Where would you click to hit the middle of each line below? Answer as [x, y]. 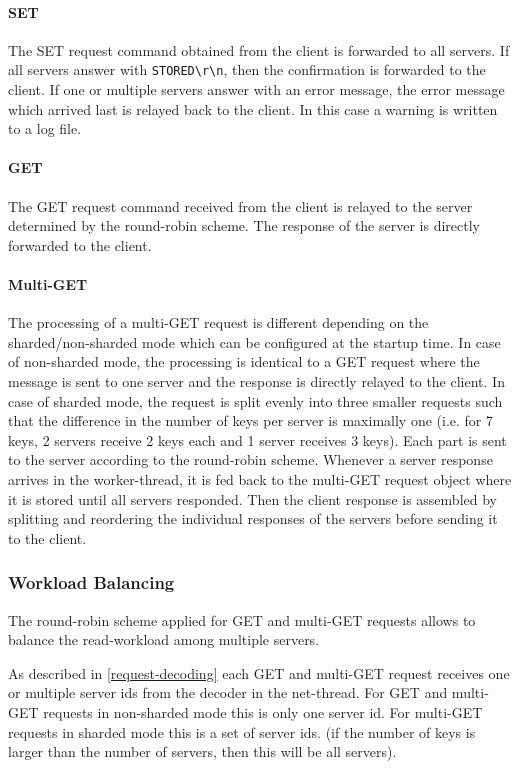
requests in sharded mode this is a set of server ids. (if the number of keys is [242, 731]
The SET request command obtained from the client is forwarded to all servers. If [259, 49]
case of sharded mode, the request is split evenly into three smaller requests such [255, 400]
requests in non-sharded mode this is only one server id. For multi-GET [263, 711]
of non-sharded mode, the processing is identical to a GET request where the [244, 361]
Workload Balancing [91, 582]
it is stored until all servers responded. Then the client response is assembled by [252, 498]
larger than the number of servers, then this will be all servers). [202, 751]
